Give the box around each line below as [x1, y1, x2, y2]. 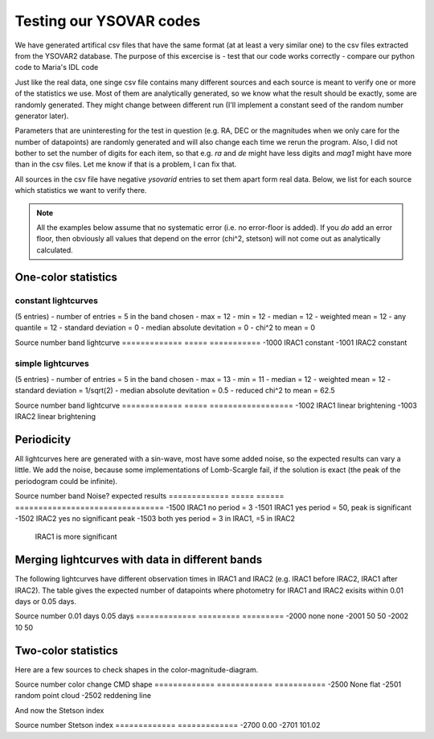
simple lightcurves [14, 358, 90, 369]
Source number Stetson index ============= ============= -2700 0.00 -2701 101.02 [14, 721, 321, 730]
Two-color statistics [14, 643, 118, 657]
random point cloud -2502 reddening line [14, 691, 152, 700]
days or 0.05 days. [14, 596, 76, 606]
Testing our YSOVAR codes [14, 12, 201, 30]
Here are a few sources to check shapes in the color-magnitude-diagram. [14, 664, 259, 675]
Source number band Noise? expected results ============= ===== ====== [14, 491, 285, 501]
